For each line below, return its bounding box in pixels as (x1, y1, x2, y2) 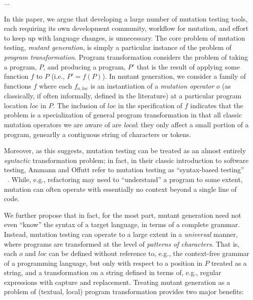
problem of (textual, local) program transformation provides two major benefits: (4, 286, 244, 297)
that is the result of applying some (136, 61, 240, 71)
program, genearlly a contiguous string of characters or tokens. (4, 129, 191, 139)
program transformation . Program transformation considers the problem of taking (4, 51, 248, 62)
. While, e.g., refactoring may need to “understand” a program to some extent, (7, 174, 243, 184)
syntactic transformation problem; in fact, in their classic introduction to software (4, 155, 249, 165)
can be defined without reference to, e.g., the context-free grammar (48, 248, 250, 258)
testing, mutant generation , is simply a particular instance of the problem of (4, 42, 232, 52)
